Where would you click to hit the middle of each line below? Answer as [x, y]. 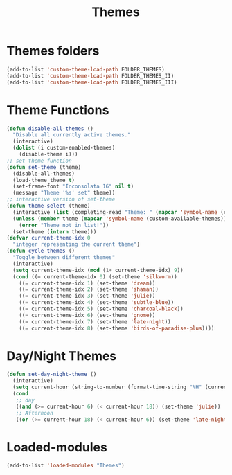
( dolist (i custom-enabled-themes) [64, 148]
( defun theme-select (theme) [48, 206]
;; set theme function [39, 161]
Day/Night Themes [62, 356]
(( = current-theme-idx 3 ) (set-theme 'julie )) [87, 296]
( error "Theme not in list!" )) [64, 225]
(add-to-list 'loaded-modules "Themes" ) [66, 466]
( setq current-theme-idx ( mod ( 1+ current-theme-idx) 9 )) [98, 270]
